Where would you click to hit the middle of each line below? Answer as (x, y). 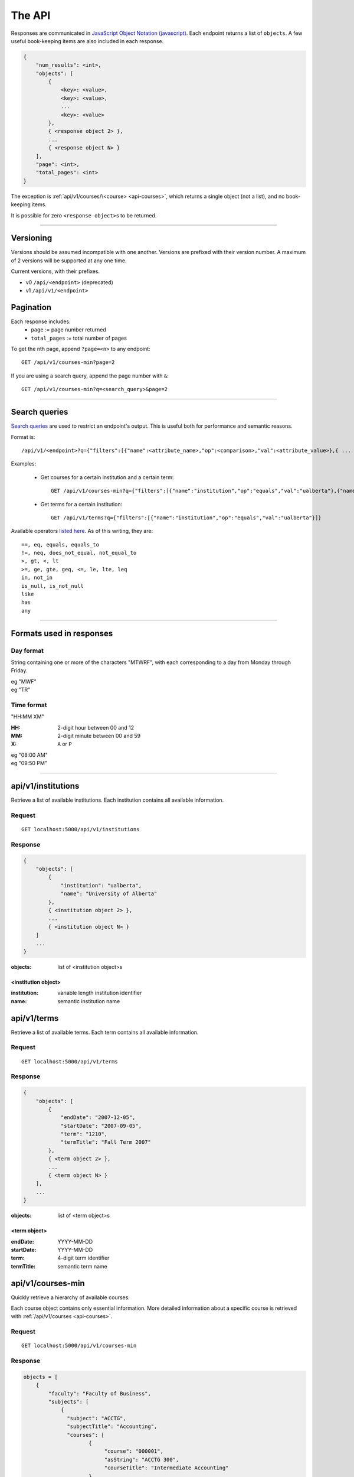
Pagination (31, 307)
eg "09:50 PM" (29, 763)
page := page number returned (68, 330)
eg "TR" (21, 690)
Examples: (24, 464)
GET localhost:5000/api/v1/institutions (81, 829)
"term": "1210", (84, 1134)
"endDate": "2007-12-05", (98, 1117)
